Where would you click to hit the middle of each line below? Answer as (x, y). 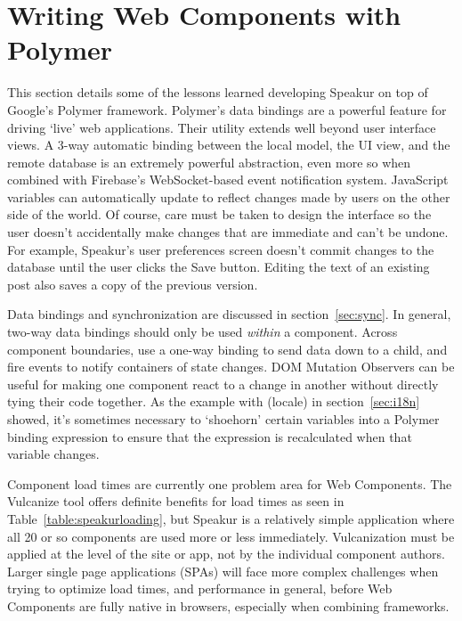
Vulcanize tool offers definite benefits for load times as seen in (176, 501)
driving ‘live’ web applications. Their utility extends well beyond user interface (222, 127)
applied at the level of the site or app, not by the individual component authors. (226, 554)
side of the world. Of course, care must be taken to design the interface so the (219, 214)
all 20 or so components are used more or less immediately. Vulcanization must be (231, 536)
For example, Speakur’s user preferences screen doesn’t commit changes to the (221, 249)
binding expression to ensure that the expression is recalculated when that (210, 436)
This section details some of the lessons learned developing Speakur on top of (218, 92)
